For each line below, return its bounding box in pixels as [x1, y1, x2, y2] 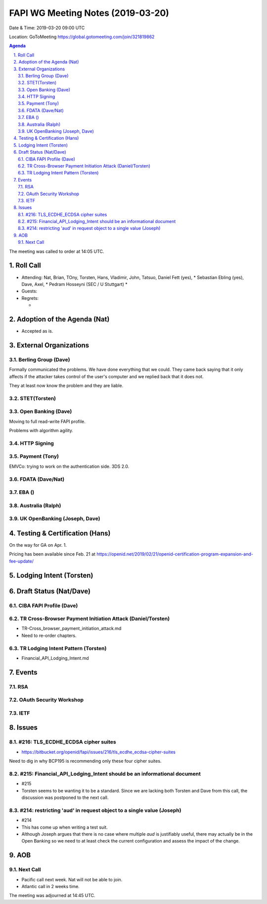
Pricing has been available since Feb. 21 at [9, 551, 96, 557]
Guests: [21, 288, 38, 294]
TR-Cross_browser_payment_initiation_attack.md [21, 625, 122, 631]
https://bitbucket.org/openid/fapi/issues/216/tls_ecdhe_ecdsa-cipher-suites [21, 749, 176, 755]
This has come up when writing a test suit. [21, 824, 108, 830]
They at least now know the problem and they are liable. [9, 382, 124, 389]
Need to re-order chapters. [21, 632, 77, 638]
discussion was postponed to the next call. [21, 794, 109, 800]
